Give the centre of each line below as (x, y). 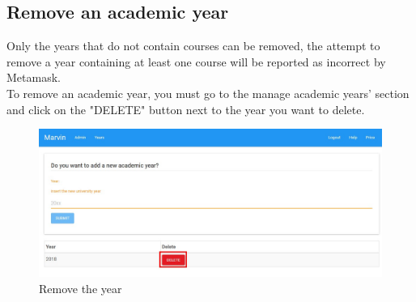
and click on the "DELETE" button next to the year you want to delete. (186, 109)
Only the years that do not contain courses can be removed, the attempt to (193, 46)
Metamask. (34, 77)
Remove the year (81, 288)
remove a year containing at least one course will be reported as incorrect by (196, 61)
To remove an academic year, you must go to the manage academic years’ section (208, 93)
